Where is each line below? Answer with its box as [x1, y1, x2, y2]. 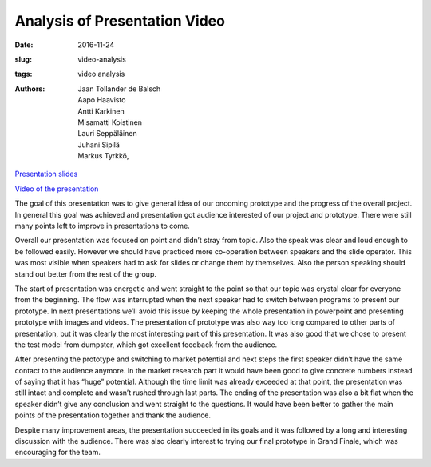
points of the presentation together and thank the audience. [14, 410, 212, 420]
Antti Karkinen [77, 106, 125, 116]
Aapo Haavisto [77, 95, 126, 105]
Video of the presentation [14, 184, 99, 194]
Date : [14, 40, 34, 50]
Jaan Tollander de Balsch [77, 84, 161, 94]
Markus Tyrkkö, [77, 151, 129, 161]
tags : [14, 69, 33, 79]
